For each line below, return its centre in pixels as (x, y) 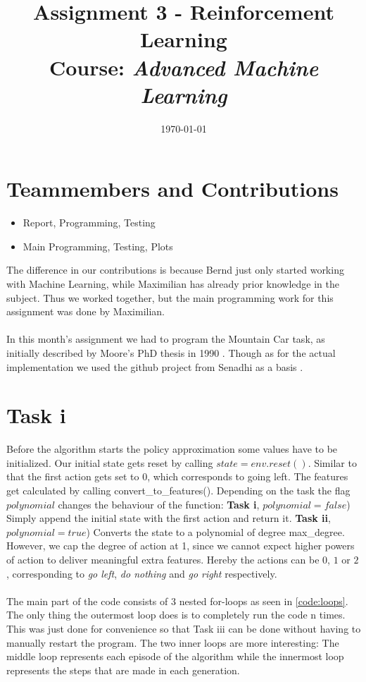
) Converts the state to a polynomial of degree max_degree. (215, 531)
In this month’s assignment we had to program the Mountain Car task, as (166, 339)
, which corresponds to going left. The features (248, 476)
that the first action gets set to (73, 476)
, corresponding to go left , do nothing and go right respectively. (142, 573)
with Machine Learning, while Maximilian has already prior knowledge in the (173, 284)
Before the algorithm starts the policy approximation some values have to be (172, 449)
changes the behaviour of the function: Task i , (159, 504)
